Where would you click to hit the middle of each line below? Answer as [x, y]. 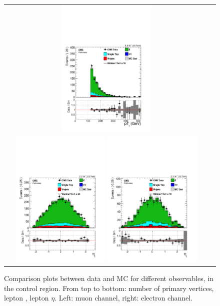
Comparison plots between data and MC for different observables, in [109, 278]
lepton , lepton [26, 298]
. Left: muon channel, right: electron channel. [124, 298]
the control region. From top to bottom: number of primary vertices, [109, 288]
